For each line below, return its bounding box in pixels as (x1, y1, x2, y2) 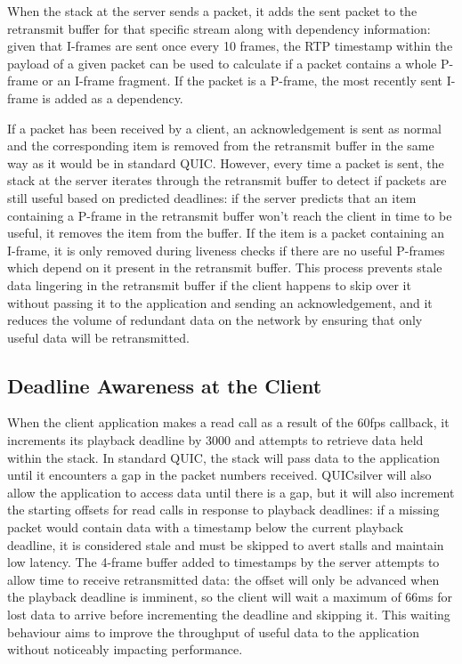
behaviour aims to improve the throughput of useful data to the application (7, 622, 420, 641)
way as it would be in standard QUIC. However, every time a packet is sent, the (7, 153, 444, 172)
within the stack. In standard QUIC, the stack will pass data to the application (7, 448, 441, 466)
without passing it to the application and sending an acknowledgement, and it (7, 293, 433, 312)
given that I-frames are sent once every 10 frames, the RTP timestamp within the (7, 36, 453, 55)
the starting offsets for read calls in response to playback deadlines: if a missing (7, 500, 440, 519)
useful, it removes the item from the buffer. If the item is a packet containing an (7, 223, 445, 242)
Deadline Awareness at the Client (7, 371, 322, 399)
